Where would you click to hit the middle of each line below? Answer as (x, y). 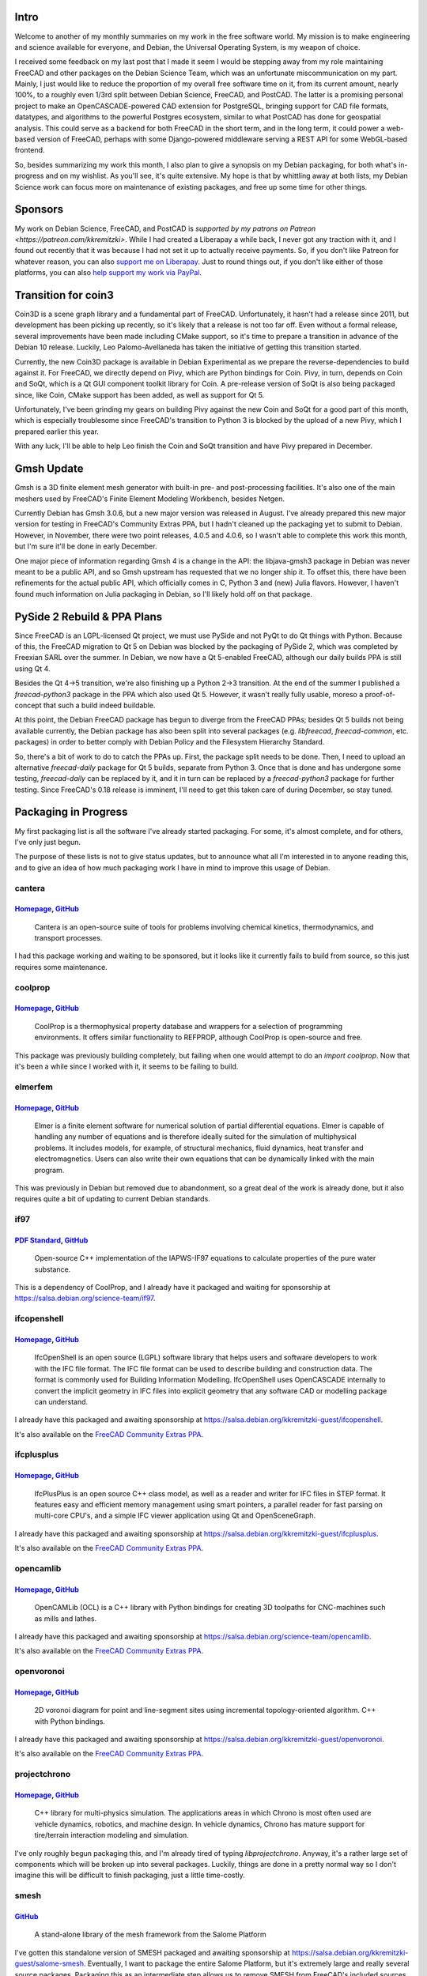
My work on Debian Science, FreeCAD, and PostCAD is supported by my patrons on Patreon (165, 228)
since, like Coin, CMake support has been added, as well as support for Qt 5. (140, 394)
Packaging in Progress (71, 812)
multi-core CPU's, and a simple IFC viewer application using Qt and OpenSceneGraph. (175, 1516)
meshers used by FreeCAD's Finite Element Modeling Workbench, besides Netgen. (149, 499)
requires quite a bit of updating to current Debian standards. (113, 1199)
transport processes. (68, 938)
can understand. (61, 1401)
